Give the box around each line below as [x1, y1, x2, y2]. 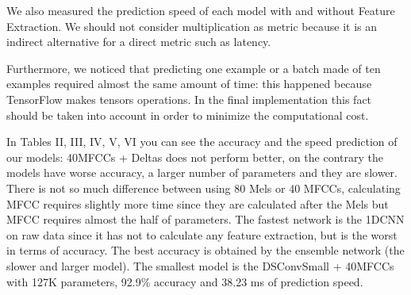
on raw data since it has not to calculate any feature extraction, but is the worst [6, 226, 398, 243]
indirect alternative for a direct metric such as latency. [6, 33, 271, 50]
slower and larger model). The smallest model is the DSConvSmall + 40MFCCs [6, 257, 394, 274]
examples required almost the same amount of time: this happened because [6, 75, 372, 92]
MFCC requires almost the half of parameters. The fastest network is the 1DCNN [6, 211, 405, 228]
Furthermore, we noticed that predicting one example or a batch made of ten [6, 59, 381, 76]
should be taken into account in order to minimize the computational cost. [6, 106, 369, 123]
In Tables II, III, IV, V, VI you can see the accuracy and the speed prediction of [6, 133, 398, 150]
